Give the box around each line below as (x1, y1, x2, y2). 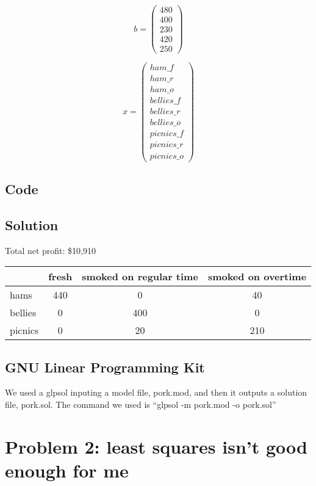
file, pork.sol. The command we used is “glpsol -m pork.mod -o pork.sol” (5, 397, 276, 410)
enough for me (5, 457, 129, 482)
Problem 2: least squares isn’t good (5, 433, 307, 459)
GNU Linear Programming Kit (5, 357, 205, 376)
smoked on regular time (82, 269, 198, 284)
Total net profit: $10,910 (5, 244, 96, 256)
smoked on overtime (207, 269, 307, 284)
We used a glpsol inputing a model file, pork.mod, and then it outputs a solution (5, 386, 307, 399)
